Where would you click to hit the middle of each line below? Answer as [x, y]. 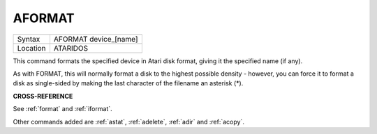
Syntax [29, 39]
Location [31, 48]
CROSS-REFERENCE [43, 96]
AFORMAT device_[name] [96, 39]
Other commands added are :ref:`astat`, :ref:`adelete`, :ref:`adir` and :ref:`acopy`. [128, 122]
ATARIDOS [71, 48]
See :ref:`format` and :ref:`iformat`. [62, 109]
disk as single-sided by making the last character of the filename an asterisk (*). [128, 83]
